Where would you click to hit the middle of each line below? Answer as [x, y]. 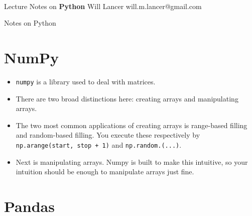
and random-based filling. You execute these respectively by [108, 135]
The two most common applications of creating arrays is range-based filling [132, 125]
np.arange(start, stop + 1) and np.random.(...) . [99, 144]
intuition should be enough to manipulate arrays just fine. [105, 172]
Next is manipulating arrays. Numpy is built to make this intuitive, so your [132, 161]
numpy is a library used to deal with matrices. [86, 81]
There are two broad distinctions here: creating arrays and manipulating [127, 98]
